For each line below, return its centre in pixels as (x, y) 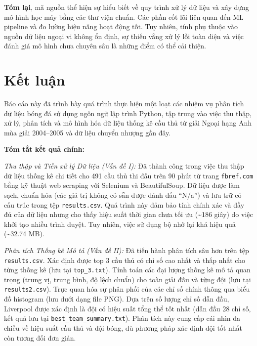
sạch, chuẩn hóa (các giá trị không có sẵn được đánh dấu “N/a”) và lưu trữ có (123, 195)
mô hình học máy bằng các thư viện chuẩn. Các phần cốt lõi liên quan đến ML (124, 17)
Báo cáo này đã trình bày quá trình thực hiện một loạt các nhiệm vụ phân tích (124, 104)
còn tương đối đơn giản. (40, 337)
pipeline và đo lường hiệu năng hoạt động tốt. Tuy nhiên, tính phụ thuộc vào (121, 26)
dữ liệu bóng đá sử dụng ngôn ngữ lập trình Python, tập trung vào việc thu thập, (128, 113)
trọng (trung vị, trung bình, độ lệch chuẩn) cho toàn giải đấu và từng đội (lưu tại (128, 279)
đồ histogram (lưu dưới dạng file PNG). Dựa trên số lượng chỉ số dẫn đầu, (117, 299)
